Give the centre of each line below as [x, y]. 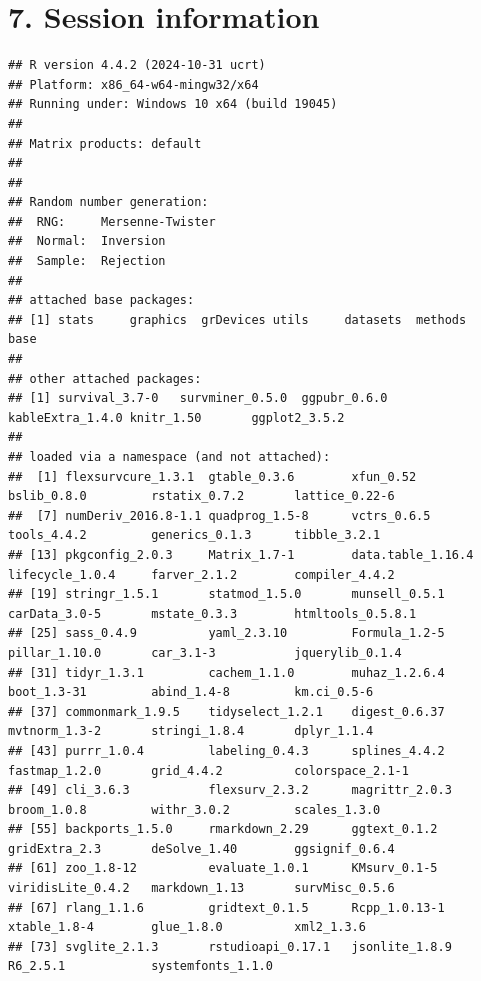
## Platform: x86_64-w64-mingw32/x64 [133, 84]
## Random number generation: [108, 202]
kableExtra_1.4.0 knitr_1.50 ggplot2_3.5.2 [176, 417]
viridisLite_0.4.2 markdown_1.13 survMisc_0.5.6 [201, 888]
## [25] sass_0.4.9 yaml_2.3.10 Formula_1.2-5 [226, 633]
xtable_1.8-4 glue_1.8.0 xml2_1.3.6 [187, 927]
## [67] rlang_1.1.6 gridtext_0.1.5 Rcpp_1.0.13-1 [226, 907]
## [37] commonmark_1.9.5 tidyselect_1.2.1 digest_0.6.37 [226, 711]
